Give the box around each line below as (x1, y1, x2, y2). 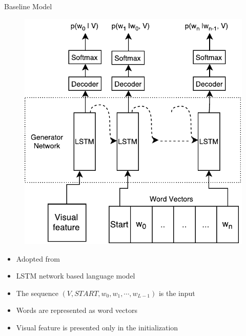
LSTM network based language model (16, 270, 135, 281)
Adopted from (16, 253, 60, 264)
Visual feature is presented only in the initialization (16, 322, 178, 333)
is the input (158, 287, 195, 298)
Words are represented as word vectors (16, 305, 137, 315)
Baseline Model (4, 1, 52, 11)
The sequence (16, 287, 58, 298)
